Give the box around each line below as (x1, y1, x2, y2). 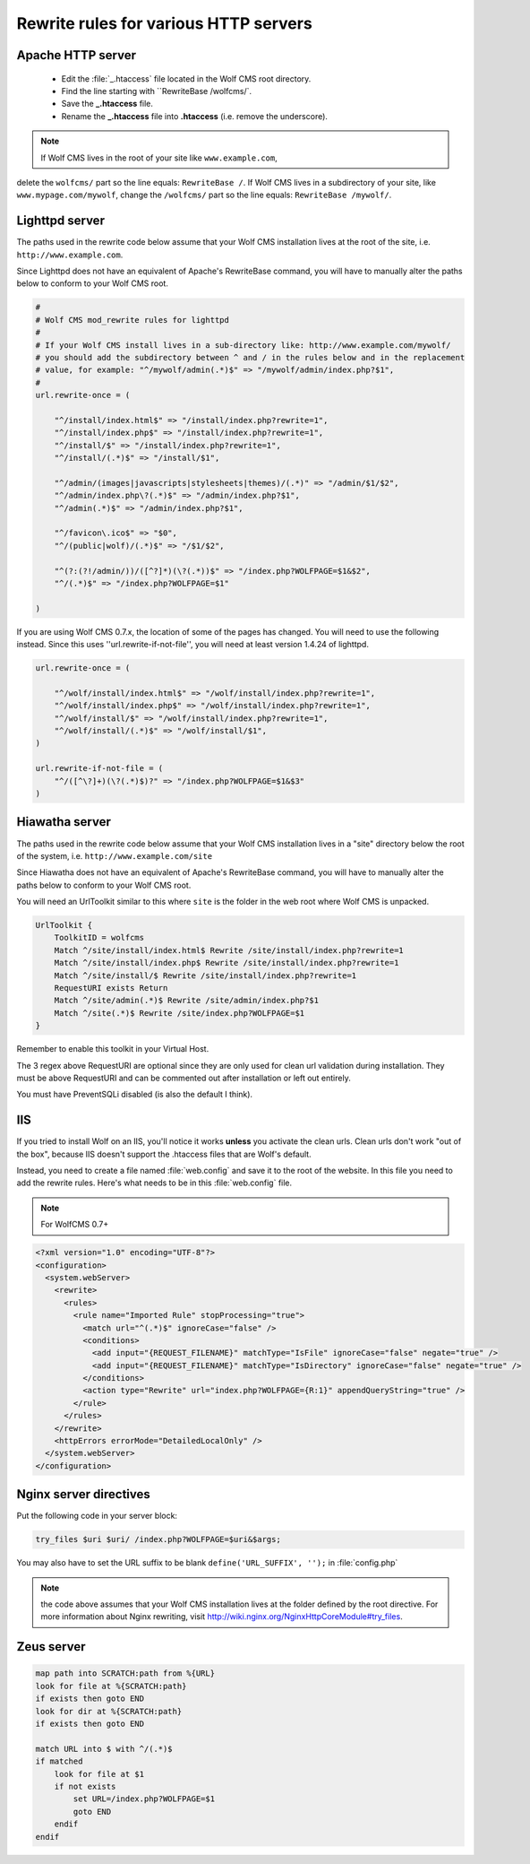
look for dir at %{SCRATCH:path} (35, 1706, 183, 1716)
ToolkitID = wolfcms (54, 932, 145, 943)
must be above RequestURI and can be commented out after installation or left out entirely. (16, 1072, 351, 1083)
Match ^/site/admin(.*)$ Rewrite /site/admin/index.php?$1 (54, 995, 320, 1006)
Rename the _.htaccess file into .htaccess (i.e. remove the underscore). (61, 110, 329, 121)
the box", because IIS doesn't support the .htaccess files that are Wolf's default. (16, 1149, 312, 1159)
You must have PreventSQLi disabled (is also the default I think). (16, 1089, 253, 1100)
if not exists (54, 1781, 116, 1791)
